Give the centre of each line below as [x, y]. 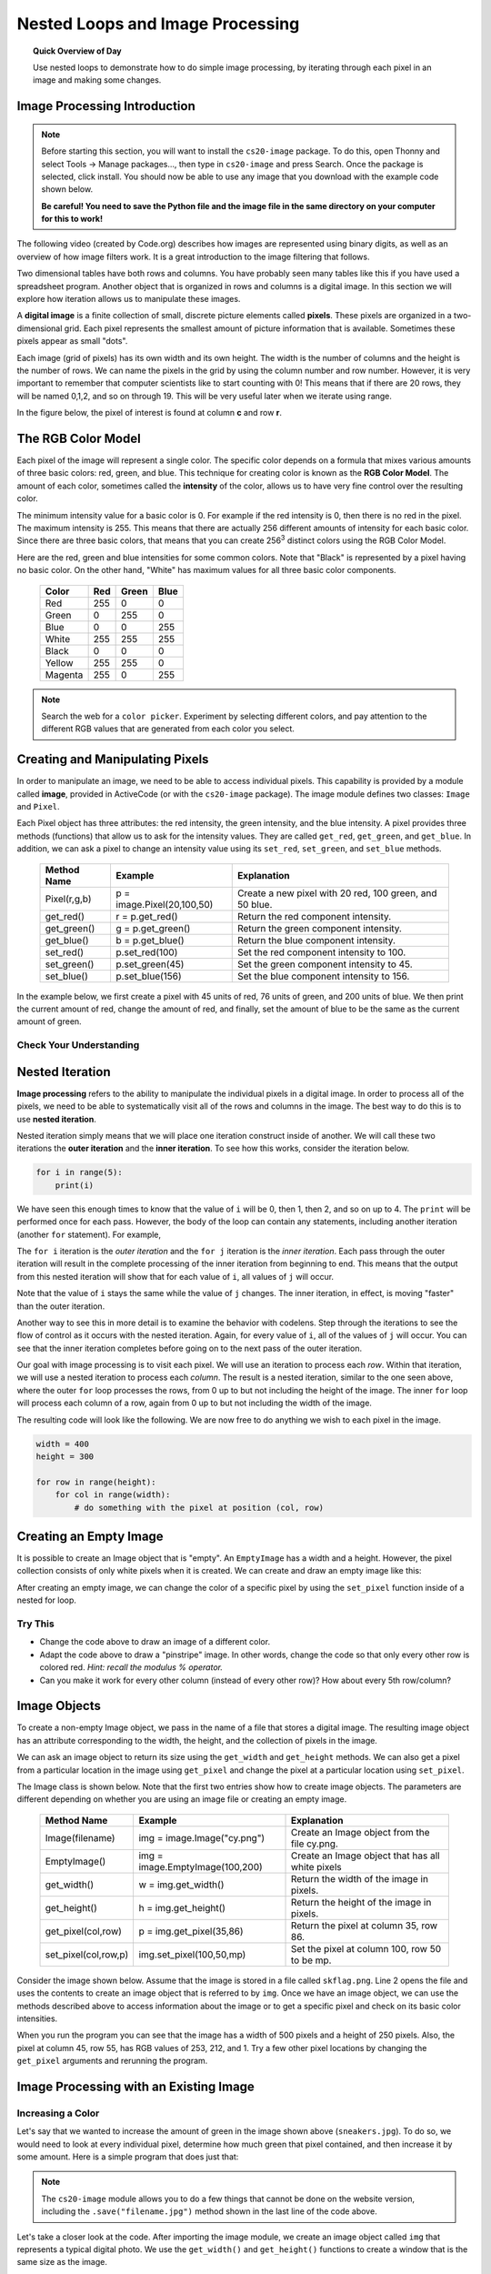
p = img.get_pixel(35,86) [191, 1931]
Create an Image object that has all [365, 1856]
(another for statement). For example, [89, 1234]
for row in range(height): [96, 1482]
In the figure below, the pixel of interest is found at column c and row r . [149, 413]
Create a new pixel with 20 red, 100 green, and [337, 893]
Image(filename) [80, 1837]
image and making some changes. [97, 80]
